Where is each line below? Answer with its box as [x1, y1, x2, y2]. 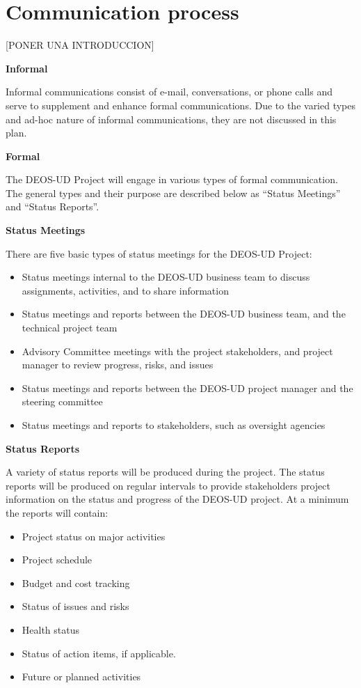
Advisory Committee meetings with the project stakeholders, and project [22, 343, 333, 358]
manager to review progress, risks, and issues [22, 357, 214, 372]
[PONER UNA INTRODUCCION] [6, 38, 154, 52]
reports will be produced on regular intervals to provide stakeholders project [6, 478, 330, 492]
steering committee [22, 394, 103, 409]
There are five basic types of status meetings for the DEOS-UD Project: [6, 246, 312, 260]
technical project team [22, 320, 118, 335]
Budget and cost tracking [22, 575, 130, 590]
